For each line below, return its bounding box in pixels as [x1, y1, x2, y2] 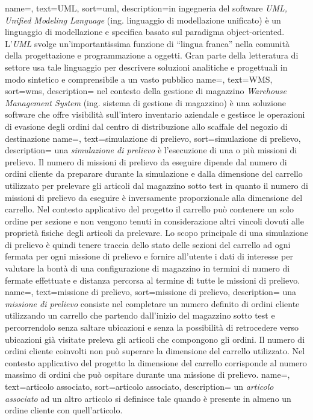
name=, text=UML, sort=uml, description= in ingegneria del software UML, [5, 2, 288, 14]
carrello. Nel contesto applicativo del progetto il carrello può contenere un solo [5, 203, 294, 215]
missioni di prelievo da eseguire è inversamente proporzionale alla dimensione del [5, 191, 303, 203]
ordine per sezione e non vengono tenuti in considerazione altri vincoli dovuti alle [5, 214, 304, 227]
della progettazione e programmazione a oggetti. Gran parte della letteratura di [5, 49, 299, 62]
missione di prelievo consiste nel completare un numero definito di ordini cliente [5, 297, 300, 310]
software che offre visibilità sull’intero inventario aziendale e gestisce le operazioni [5, 108, 305, 121]
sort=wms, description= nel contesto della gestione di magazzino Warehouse [5, 84, 287, 97]
